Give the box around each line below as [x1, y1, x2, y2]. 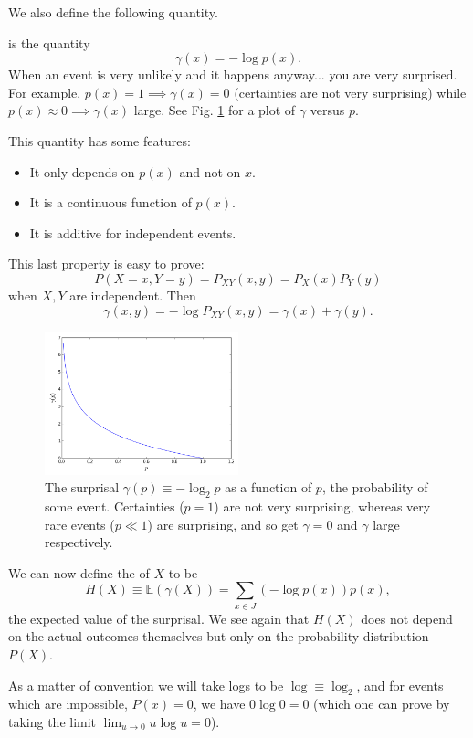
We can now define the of [8, 563, 150, 582]
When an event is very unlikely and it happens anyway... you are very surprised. [8, 65, 457, 84]
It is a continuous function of [29, 193, 192, 212]
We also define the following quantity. [8, 3, 218, 21]
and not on [179, 162, 241, 181]
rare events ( [45, 514, 115, 533]
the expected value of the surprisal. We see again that [8, 608, 310, 627]
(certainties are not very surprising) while [234, 82, 467, 101]
